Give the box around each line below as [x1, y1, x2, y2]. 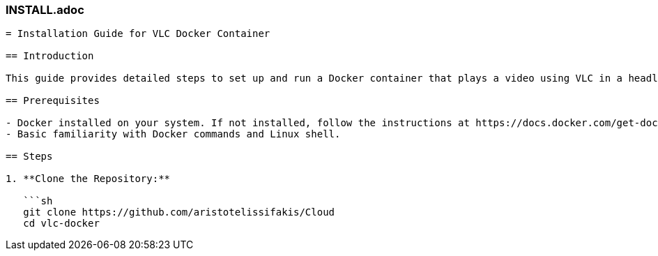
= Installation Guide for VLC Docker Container [6, 28, 270, 40]
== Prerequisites [6, 95, 100, 107]
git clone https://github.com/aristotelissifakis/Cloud [23, 206, 335, 218]
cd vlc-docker [23, 218, 100, 229]
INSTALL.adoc [6, 3, 84, 17]
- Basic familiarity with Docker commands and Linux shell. [6, 128, 341, 140]
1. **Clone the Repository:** [6, 173, 171, 185]
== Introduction [6, 50, 94, 62]
